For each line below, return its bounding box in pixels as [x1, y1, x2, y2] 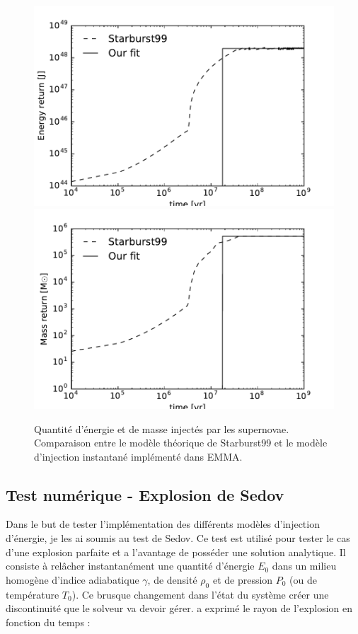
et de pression [212, 572, 273, 587]
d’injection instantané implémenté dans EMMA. [34, 449, 243, 463]
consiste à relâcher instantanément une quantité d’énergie [6, 558, 255, 573]
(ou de [289, 572, 318, 587]
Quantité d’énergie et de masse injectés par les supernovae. [34, 421, 289, 436]
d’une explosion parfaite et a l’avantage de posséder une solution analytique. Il [6, 544, 346, 559]
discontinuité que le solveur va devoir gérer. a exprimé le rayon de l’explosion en [6, 601, 353, 616]
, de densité [147, 572, 197, 587]
